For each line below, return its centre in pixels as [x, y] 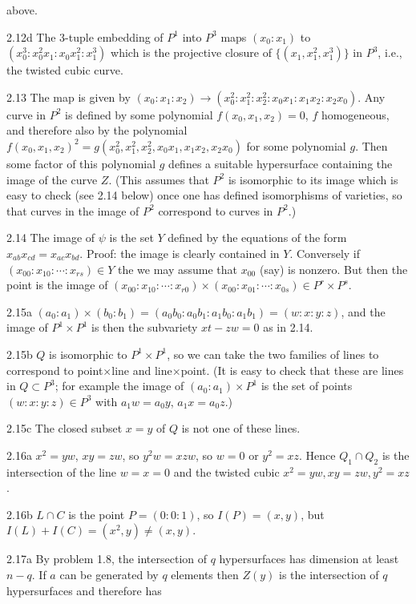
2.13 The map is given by [69, 97]
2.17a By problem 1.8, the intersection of [107, 559]
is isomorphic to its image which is [313, 179]
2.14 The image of [51, 238]
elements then [205, 575]
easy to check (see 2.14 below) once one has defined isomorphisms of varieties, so [204, 195]
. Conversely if [325, 253]
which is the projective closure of [191, 52]
